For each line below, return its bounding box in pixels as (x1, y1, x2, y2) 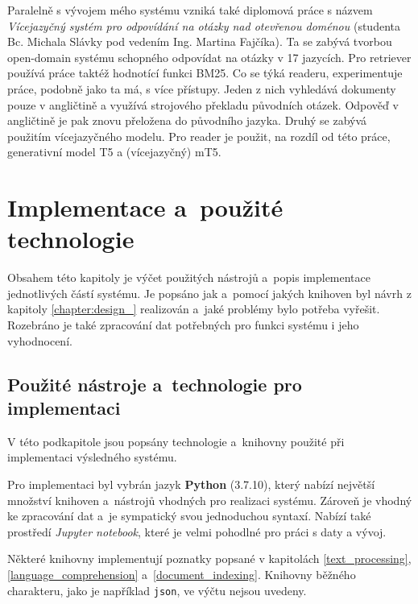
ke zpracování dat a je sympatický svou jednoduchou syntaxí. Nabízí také (7, 507, 371, 524)
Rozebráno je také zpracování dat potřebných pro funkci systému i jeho (7, 316, 359, 333)
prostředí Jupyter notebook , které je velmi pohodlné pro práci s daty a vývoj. (7, 523, 387, 540)
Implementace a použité (7, 191, 283, 224)
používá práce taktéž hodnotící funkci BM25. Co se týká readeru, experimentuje (7, 64, 403, 81)
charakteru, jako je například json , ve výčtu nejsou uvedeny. (7, 581, 307, 598)
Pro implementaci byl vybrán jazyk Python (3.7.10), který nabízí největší (7, 476, 375, 492)
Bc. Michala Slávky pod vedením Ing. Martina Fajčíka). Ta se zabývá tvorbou (7, 33, 392, 50)
